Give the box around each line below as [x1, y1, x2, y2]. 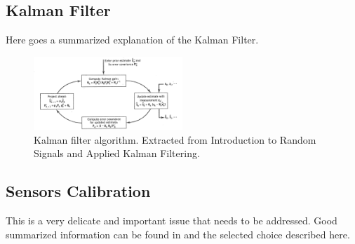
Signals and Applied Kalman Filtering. [34, 146, 200, 161]
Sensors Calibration [6, 180, 151, 202]
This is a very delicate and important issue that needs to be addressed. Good [6, 213, 337, 228]
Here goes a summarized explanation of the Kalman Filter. [6, 32, 259, 47]
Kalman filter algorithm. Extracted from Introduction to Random [34, 132, 316, 147]
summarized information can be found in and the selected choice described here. [6, 226, 350, 241]
